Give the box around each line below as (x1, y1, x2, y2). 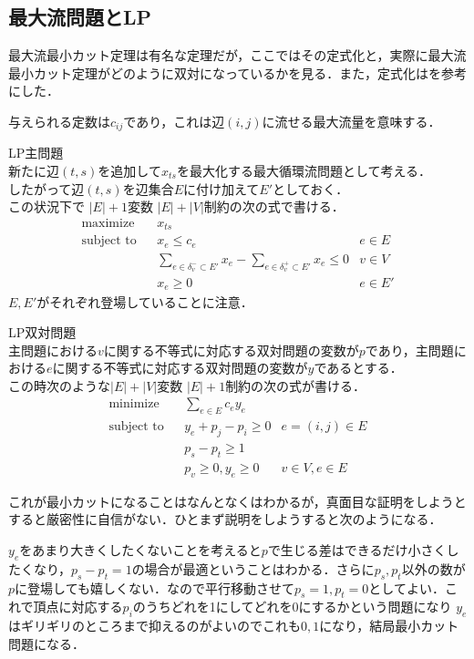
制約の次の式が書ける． (225, 376, 366, 395)
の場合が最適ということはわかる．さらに (131, 559, 375, 578)
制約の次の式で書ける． (203, 197, 345, 216)
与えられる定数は (8, 111, 110, 130)
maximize (81, 216, 135, 230)
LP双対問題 (8, 323, 77, 342)
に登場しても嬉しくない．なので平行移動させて (15, 578, 294, 597)
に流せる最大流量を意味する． (262, 111, 441, 130)
